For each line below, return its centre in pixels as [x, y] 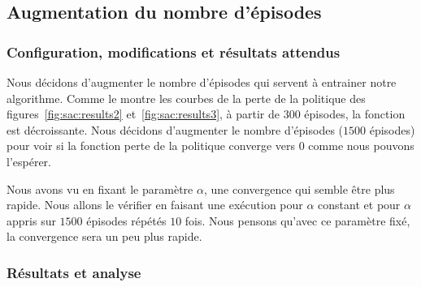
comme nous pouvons [361, 146]
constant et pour [359, 205]
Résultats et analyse [74, 272]
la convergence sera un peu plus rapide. [104, 236]
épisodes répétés [126, 220]
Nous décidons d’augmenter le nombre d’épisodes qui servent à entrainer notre [202, 82]
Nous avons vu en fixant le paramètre [100, 188]
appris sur [31, 220]
